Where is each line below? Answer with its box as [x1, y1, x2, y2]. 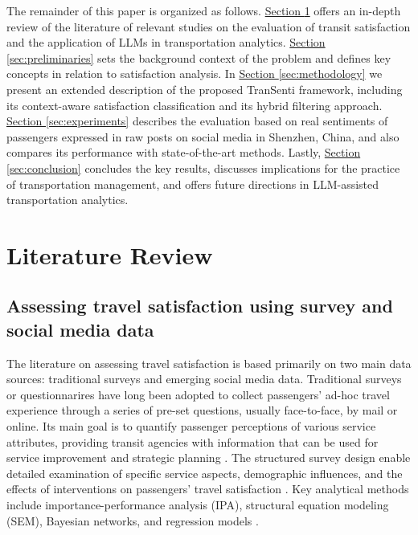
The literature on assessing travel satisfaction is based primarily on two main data [6, 354, 412, 371]
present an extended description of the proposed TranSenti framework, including [6, 80, 403, 97]
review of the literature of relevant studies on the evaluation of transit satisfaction [6, 18, 411, 35]
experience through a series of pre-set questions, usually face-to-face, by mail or [6, 402, 398, 419]
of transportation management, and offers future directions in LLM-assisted [6, 175, 379, 192]
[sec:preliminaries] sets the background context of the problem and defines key [6, 49, 391, 66]
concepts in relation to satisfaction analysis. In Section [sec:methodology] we [6, 65, 383, 82]
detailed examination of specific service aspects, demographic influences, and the [6, 464, 403, 481]
